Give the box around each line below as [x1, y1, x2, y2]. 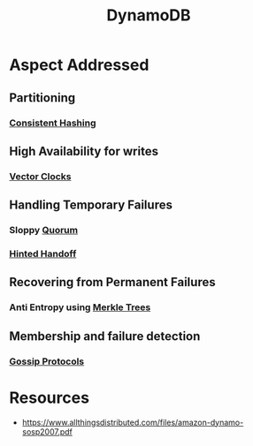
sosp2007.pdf [21, 426, 73, 437]
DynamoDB [105, 5, 192, 26]
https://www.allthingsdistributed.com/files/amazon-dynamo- [21, 417, 244, 427]
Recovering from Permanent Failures [9, 275, 216, 290]
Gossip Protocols [9, 355, 85, 367]
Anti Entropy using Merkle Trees [9, 301, 151, 314]
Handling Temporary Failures [9, 198, 172, 213]
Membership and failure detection [9, 329, 201, 344]
